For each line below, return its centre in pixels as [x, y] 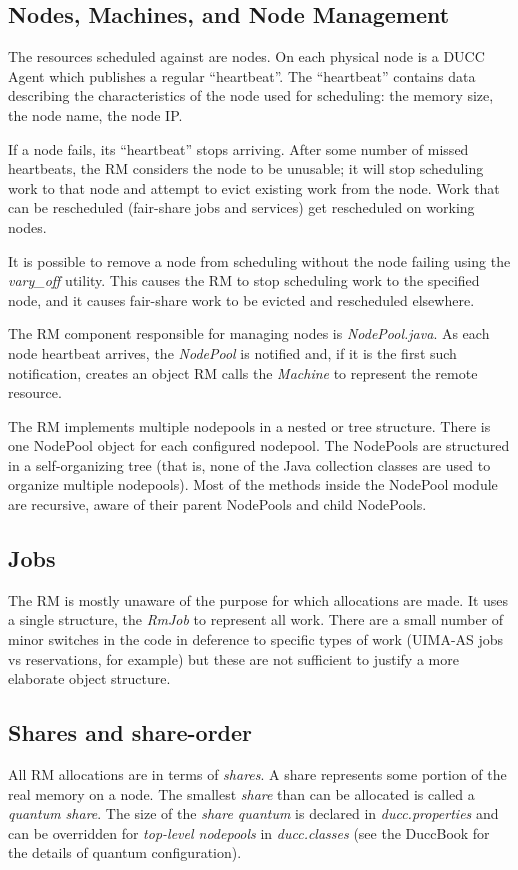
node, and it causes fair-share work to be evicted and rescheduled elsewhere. [241, 299]
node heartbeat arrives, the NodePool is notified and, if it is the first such [232, 352]
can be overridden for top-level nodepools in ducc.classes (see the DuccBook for [249, 832]
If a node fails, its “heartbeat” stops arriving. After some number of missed [238, 148]
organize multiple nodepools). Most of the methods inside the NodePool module [253, 484]
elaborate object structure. [89, 678]
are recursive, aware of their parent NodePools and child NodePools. [217, 504]
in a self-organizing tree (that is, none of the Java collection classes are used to [249, 464]
